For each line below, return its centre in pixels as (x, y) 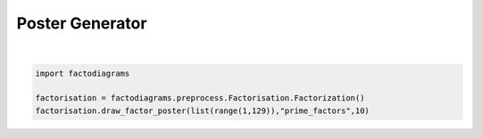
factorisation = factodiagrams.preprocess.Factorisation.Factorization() (200, 98)
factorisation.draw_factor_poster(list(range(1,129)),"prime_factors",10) (203, 110)
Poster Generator (82, 23)
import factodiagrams (83, 73)
